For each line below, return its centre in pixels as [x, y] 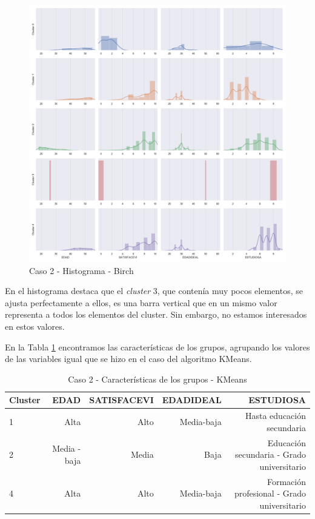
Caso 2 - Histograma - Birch [81, 270]
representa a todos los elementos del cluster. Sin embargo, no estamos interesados [156, 314]
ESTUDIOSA [277, 400]
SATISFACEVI [121, 400]
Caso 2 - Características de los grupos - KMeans [157, 379]
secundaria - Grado [270, 454]
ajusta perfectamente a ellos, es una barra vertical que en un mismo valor [141, 302]
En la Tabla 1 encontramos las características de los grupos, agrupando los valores [157, 347]
